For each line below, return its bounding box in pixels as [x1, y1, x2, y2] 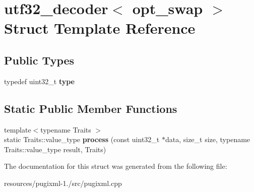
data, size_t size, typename [165, 134, 250, 145]
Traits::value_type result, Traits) [4, 144, 106, 154]
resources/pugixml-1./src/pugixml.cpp [4, 177, 122, 188]
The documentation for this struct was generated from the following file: [4, 161, 227, 171]
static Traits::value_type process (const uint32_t [4, 134, 160, 145]
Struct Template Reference [4, 18, 196, 38]
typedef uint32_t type [4, 76, 75, 86]
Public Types [4, 52, 75, 68]
